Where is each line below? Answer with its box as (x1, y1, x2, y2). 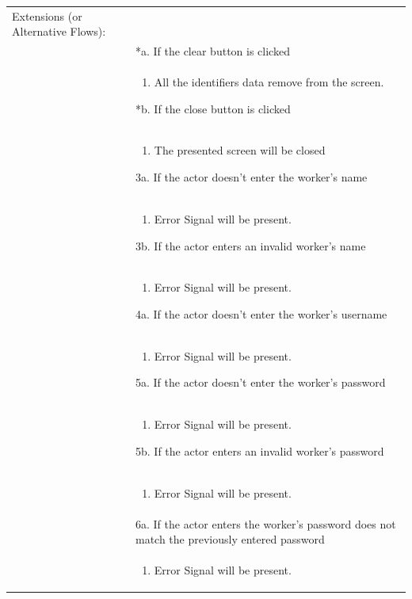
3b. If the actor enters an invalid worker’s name (135, 237, 366, 254)
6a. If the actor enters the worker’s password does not (135, 515, 396, 532)
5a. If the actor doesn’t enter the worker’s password (135, 374, 386, 391)
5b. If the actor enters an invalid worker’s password (135, 442, 384, 459)
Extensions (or (12, 7, 82, 24)
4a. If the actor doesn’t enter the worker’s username (135, 305, 387, 322)
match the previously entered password (135, 531, 325, 547)
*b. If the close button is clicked (135, 100, 291, 116)
